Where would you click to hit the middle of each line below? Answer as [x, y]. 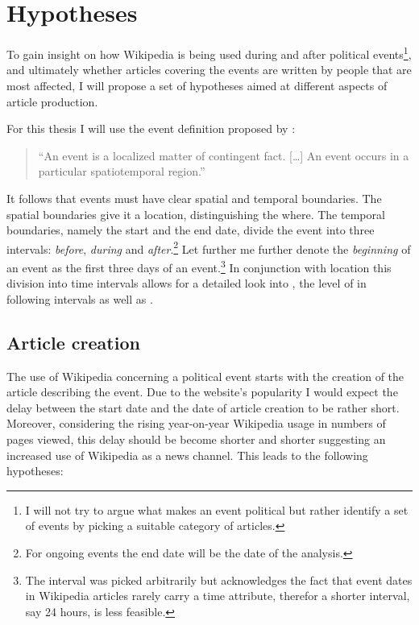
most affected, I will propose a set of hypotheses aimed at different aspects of [197, 85]
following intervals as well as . [80, 298]
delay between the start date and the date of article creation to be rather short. [203, 407]
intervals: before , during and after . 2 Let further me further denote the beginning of [209, 247]
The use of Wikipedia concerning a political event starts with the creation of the [205, 376]
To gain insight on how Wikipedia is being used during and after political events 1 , [209, 53]
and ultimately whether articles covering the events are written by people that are [209, 70]
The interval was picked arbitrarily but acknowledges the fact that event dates [219, 579]
